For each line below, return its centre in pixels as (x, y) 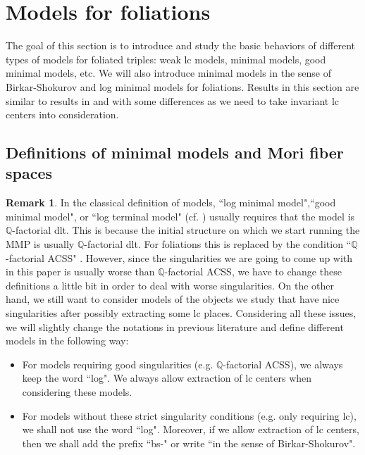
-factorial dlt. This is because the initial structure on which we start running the (186, 230)
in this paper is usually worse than (80, 272)
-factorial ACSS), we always (283, 364)
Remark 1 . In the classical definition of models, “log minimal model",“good (171, 202)
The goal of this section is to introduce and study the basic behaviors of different (181, 45)
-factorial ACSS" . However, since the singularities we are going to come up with (179, 257)
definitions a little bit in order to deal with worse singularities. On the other (170, 285)
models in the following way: (67, 341)
